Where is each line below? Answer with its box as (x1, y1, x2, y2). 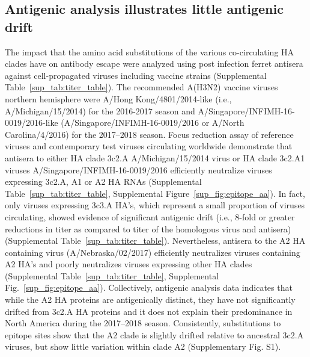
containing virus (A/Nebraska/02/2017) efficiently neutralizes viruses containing (5, 246, 300, 258)
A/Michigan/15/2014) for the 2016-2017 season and (5, 104, 195, 117)
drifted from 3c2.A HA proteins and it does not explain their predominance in (5, 305, 293, 317)
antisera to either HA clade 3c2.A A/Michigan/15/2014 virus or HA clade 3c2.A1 (5, 151, 305, 164)
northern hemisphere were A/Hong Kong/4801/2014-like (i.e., (5, 92, 232, 105)
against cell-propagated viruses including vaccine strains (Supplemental (5, 69, 267, 81)
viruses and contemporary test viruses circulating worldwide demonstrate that (5, 140, 293, 152)
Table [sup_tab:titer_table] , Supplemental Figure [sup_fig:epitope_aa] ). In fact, (5, 187, 305, 199)
